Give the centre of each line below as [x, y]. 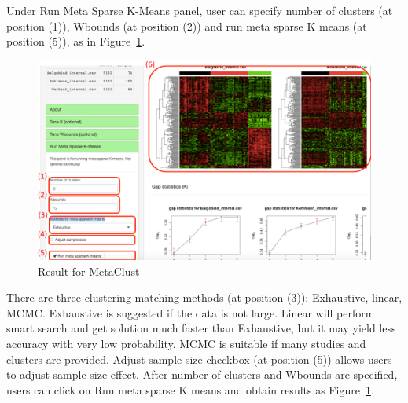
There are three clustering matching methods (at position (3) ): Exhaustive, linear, [204, 297]
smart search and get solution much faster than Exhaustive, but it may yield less [201, 328]
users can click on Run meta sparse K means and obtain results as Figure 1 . [190, 389]
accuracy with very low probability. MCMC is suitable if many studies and [186, 343]
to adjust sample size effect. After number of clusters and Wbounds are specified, [202, 374]
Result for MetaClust [89, 271]
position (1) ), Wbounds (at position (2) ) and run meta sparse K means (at [187, 26]
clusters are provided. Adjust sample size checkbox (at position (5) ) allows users [199, 359]
